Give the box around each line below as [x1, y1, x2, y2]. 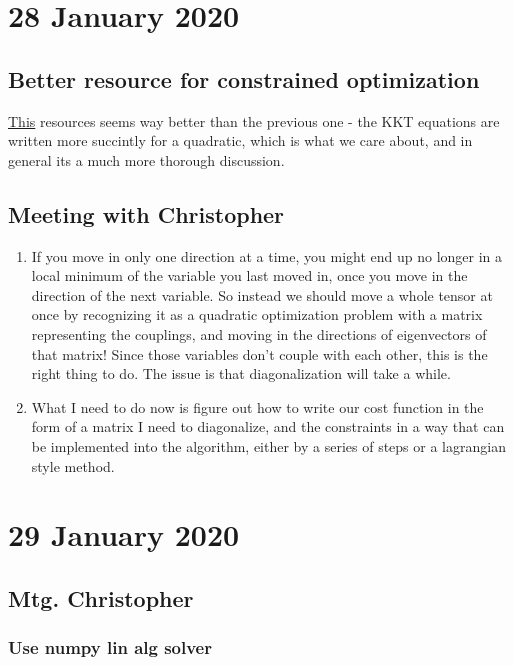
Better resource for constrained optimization [8, 63, 480, 94]
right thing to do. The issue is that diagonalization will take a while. [31, 363, 451, 384]
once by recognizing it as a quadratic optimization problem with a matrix [31, 304, 483, 325]
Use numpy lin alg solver [8, 635, 212, 660]
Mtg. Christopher [8, 582, 194, 613]
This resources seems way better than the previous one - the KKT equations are [8, 110, 500, 131]
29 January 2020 [8, 514, 240, 555]
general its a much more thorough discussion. [8, 149, 285, 170]
